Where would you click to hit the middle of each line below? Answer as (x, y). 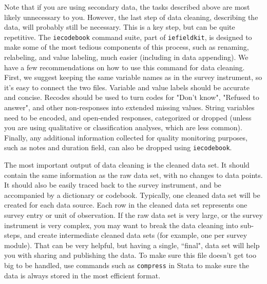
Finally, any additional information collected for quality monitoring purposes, (126, 137)
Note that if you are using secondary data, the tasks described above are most (127, 7)
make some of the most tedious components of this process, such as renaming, (127, 47)
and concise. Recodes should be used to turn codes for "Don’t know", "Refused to (132, 97)
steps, (13, 235)
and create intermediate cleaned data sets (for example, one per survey (136, 235)
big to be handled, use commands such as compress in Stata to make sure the (127, 265)
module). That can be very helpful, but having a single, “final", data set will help (132, 245)
